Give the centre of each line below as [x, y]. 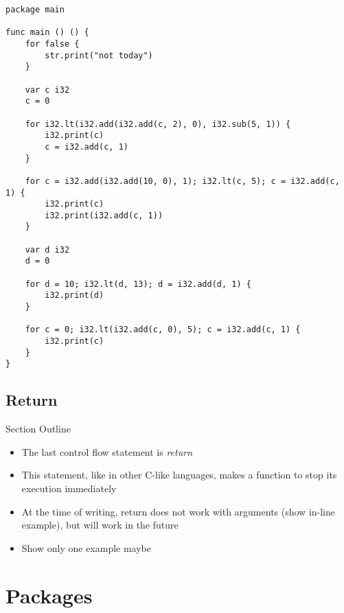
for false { [52, 44]
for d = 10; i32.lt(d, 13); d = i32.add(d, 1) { [138, 284]
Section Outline [38, 429]
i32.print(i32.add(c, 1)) [104, 215]
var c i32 [47, 90]
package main [35, 10]
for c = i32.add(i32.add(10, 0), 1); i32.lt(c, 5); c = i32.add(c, [182, 181]
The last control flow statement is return [107, 451]
